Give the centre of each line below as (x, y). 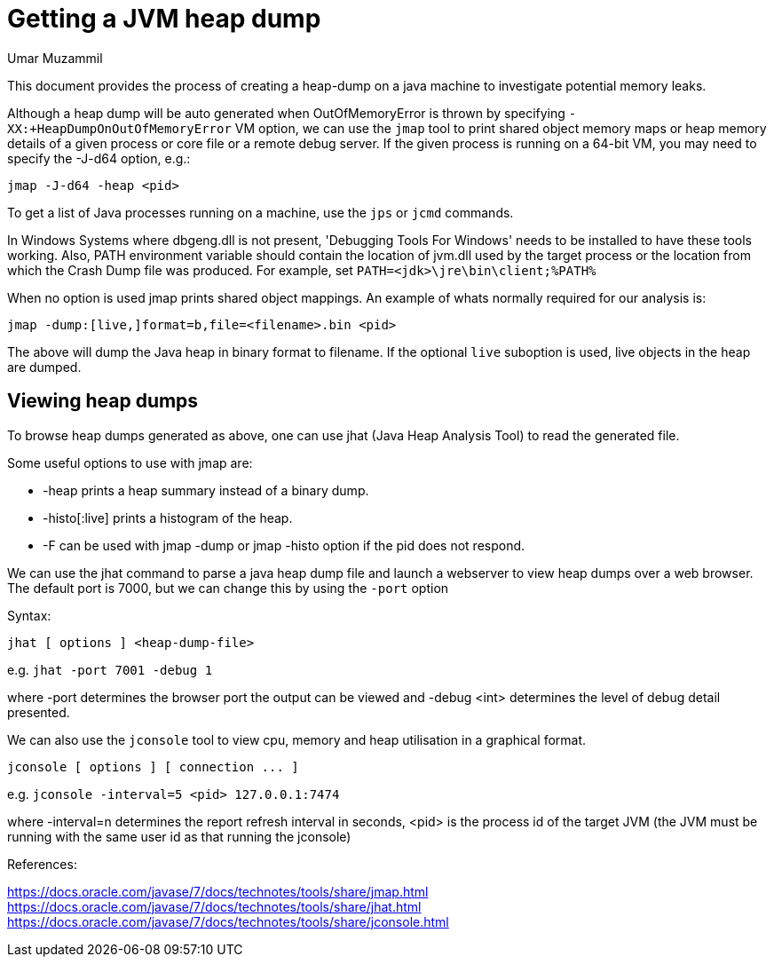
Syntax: (29, 615)
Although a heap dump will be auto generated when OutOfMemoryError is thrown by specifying (286, 113)
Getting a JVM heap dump (164, 19)
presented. (39, 712)
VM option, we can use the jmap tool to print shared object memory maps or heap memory (501, 128)
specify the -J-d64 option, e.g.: (99, 158)
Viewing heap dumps (103, 401)
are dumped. (44, 367)
